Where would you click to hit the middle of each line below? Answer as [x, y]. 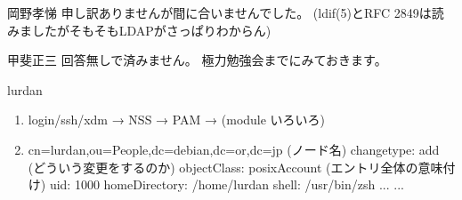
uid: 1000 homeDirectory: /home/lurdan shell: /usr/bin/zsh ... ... [227, 184]
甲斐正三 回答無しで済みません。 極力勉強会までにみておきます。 [197, 60]
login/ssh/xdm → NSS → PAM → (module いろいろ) [177, 120]
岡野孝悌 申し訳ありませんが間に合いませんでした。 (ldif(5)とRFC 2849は [219, 12]
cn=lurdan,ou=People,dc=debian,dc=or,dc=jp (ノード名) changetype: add [234, 149]
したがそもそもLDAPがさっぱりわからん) [151, 30]
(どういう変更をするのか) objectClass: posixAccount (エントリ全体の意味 [235, 167]
